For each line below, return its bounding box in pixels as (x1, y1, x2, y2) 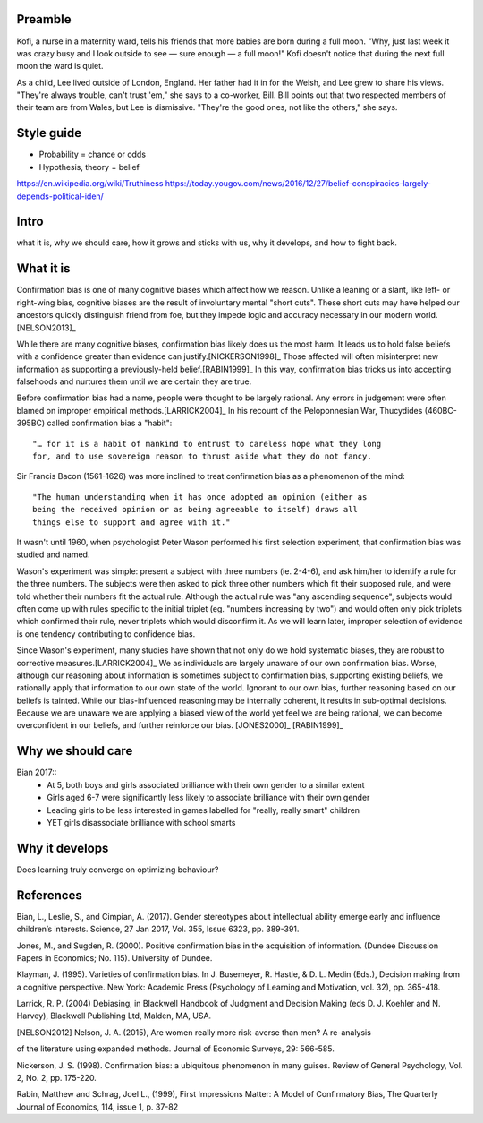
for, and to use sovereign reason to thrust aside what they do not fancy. (32, 451, 372, 461)
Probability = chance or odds (38, 149, 147, 160)
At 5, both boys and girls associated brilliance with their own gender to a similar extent (47, 779, 366, 790)
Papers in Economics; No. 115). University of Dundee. (16, 952, 213, 963)
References (16, 887, 82, 903)
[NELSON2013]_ (16, 322, 76, 333)
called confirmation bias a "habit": (47, 417, 173, 429)
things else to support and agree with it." (32, 517, 232, 527)
